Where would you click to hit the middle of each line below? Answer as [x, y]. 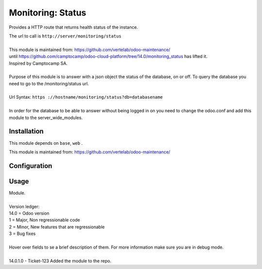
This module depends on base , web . [46, 143]
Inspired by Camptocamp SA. [38, 63]
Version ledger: [24, 206]
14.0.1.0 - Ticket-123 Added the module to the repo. [60, 261]
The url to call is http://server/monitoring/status [65, 36]
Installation [26, 131]
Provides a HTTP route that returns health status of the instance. [74, 27]
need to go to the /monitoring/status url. [49, 84]
